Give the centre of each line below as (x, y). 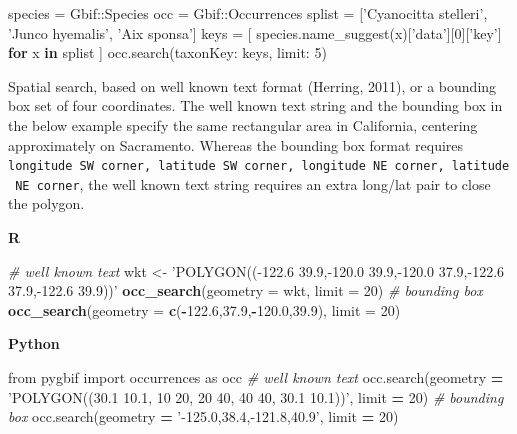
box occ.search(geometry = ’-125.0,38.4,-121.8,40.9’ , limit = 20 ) (203, 416)
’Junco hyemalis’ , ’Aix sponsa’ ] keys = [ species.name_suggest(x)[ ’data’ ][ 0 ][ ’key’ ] (255, 32)
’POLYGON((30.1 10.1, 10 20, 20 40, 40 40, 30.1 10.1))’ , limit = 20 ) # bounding (256, 396)
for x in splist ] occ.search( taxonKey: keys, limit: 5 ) (167, 52)
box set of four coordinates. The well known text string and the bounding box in (255, 105)
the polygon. (46, 203)
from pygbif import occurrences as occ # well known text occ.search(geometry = (256, 377)
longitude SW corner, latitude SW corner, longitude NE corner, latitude (259, 166)
